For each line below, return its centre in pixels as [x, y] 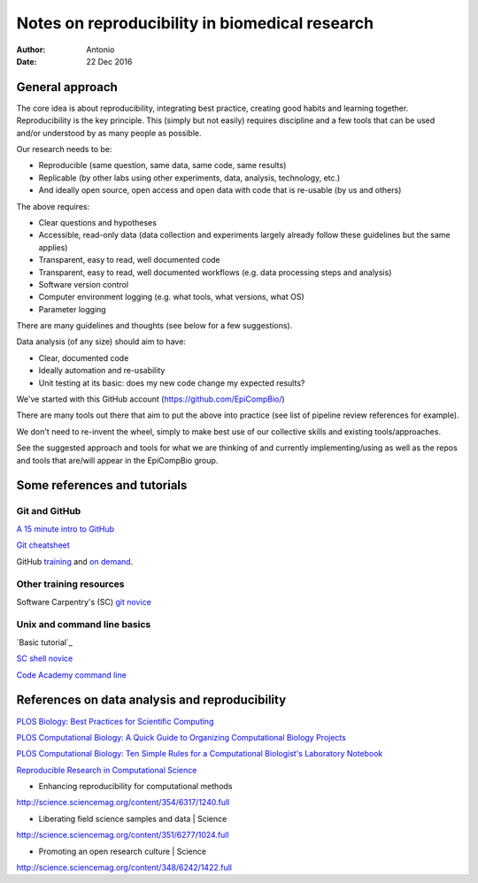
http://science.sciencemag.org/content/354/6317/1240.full [123, 802]
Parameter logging [72, 309]
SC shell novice [45, 658]
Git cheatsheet [43, 545]
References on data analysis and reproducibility [151, 700]
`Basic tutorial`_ [44, 642]
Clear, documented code [84, 357]
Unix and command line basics [84, 625]
